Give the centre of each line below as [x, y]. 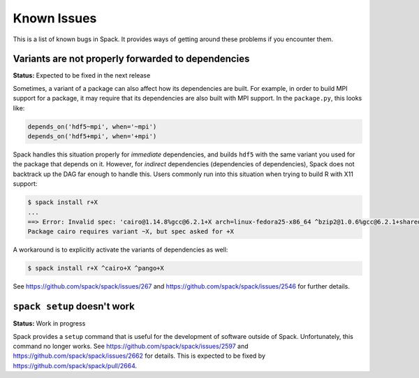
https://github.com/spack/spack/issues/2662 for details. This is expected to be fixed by [139, 356]
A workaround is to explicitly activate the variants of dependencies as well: [120, 250]
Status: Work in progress [49, 324]
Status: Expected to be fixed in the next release [82, 75]
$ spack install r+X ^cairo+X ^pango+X [96, 268]
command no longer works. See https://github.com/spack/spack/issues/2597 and [131, 346]
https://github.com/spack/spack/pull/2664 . [75, 365]
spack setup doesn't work [74, 306]
